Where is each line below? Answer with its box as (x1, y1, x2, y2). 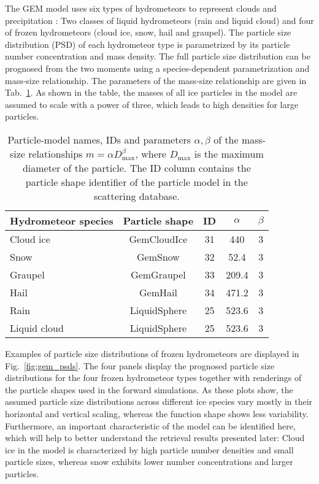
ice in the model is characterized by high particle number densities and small (5, 443, 294, 456)
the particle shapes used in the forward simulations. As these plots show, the (5, 383, 293, 396)
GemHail (139, 285, 177, 299)
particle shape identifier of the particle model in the (25, 174, 248, 189)
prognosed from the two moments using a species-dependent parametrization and (5, 61, 310, 74)
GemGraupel (131, 267, 186, 282)
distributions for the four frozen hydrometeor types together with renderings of (5, 371, 302, 384)
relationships (28, 146, 83, 161)
